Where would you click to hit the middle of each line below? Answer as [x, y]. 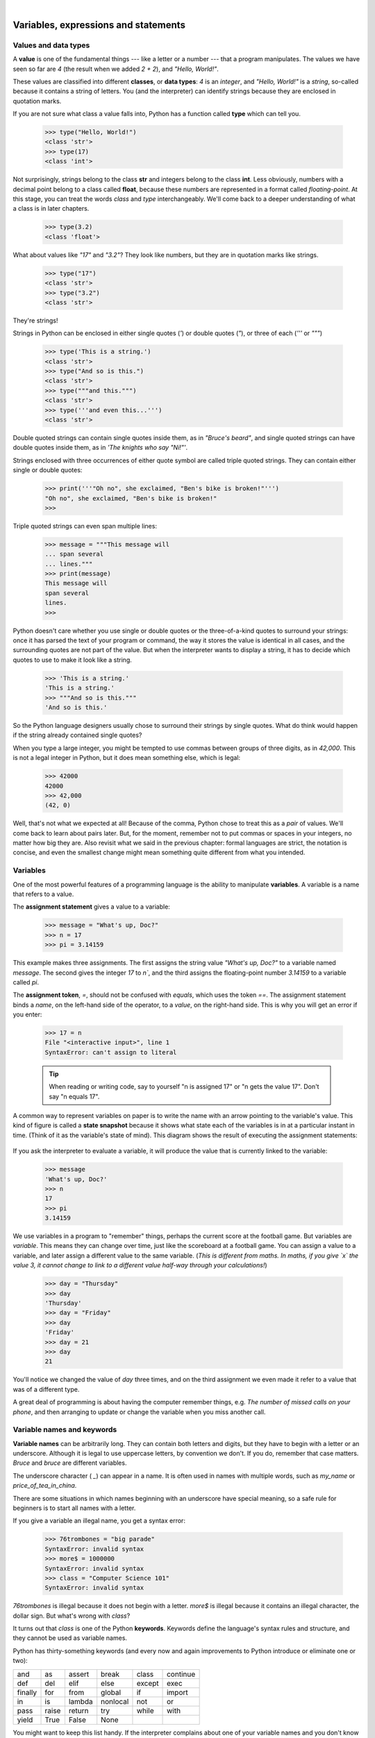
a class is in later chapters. [51, 209]
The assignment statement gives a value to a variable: [91, 907]
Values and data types [51, 45]
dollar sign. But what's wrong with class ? [72, 1616]
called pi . [26, 982]
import [178, 1692]
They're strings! [35, 320]
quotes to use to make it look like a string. [72, 660]
